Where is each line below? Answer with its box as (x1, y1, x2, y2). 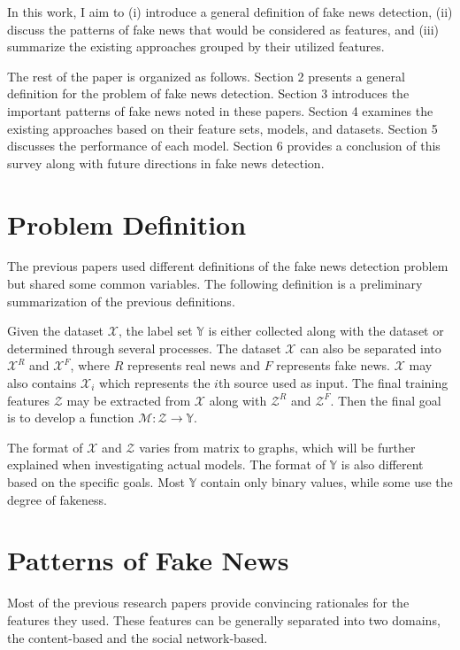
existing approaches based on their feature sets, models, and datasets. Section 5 (7, 119, 438, 137)
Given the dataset (7, 321, 104, 340)
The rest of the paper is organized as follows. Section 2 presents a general (7, 66, 405, 85)
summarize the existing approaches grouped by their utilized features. (7, 37, 385, 56)
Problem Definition (7, 205, 247, 242)
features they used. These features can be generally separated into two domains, (7, 610, 441, 629)
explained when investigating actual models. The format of (7, 455, 326, 474)
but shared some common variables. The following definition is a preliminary (7, 275, 423, 293)
